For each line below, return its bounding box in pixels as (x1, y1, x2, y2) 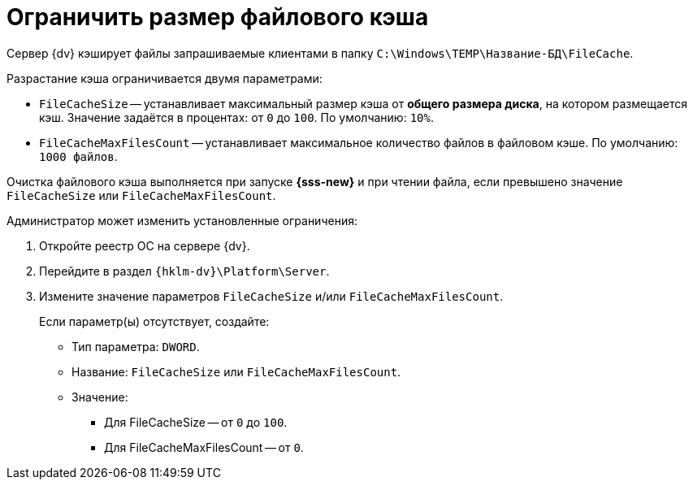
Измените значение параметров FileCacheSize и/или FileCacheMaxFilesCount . (39, 289, 504, 303)
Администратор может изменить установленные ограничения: (6, 213, 357, 228)
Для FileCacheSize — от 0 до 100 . (104, 414, 288, 429)
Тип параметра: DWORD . (71, 339, 200, 354)
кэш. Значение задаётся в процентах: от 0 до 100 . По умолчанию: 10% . (39, 110, 434, 124)
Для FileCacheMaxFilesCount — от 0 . (104, 440, 304, 454)
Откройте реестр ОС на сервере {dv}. (39, 238, 250, 253)
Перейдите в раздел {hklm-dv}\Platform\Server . (39, 263, 330, 278)
